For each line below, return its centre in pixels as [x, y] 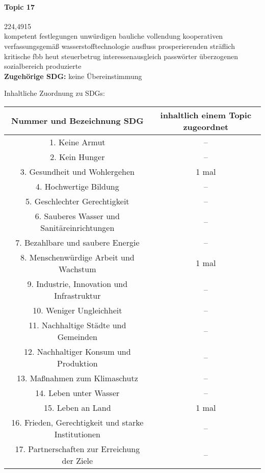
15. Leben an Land [77, 407]
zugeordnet [206, 126]
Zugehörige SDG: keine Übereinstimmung [73, 76]
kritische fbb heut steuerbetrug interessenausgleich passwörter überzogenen [121, 56]
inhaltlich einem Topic [206, 115]
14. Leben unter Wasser [77, 392]
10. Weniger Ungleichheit [77, 310]
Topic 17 [19, 6]
